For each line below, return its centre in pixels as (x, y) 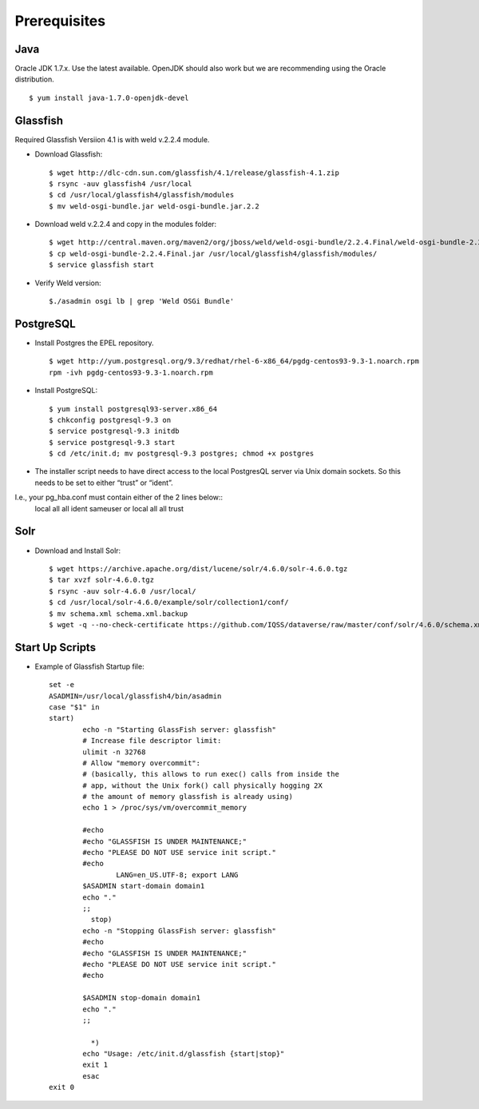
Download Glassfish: (69, 154)
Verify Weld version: (68, 283)
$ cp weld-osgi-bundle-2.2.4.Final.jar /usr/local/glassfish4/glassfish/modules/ (213, 253)
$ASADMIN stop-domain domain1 (142, 998)
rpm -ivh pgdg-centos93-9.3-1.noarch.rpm (131, 372)
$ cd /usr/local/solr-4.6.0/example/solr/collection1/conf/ (169, 602)
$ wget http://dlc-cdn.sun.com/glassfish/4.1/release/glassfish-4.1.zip (194, 173)
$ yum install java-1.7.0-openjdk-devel (109, 97)
